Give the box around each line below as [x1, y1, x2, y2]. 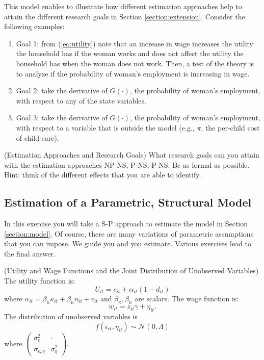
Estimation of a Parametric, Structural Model [4, 194, 252, 210]
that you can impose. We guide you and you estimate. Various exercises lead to [4, 238, 251, 249]
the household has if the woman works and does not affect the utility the [16, 48, 244, 59]
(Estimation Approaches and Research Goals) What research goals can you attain [4, 149, 259, 160]
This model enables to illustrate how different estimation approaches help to [4, 1, 242, 11]
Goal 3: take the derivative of [16, 112, 108, 123]
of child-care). [16, 132, 59, 143]
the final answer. [4, 248, 56, 259]
